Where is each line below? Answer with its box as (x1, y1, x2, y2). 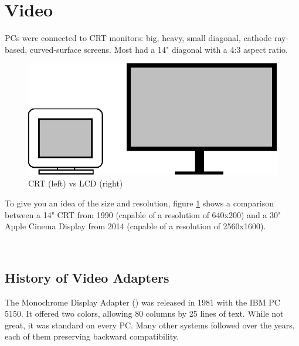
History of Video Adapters (5, 268, 169, 286)
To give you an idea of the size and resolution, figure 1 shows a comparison (5, 196, 274, 209)
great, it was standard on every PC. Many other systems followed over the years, (5, 318, 295, 331)
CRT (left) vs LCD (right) (28, 177, 123, 189)
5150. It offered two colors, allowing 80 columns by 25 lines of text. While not (5, 307, 284, 320)
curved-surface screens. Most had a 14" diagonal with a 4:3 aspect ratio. (29, 43, 288, 55)
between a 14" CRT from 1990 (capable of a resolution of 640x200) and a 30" (5, 208, 281, 221)
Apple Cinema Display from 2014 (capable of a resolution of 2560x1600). (5, 220, 266, 232)
